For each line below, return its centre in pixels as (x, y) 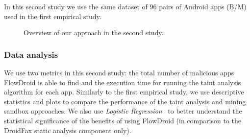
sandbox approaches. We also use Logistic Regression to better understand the (123, 111)
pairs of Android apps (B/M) (203, 6)
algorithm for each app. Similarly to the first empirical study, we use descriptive (124, 92)
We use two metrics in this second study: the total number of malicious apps (119, 72)
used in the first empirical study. (53, 16)
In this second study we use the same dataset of (76, 6)
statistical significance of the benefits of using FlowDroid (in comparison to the (123, 120)
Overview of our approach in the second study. (94, 33)
